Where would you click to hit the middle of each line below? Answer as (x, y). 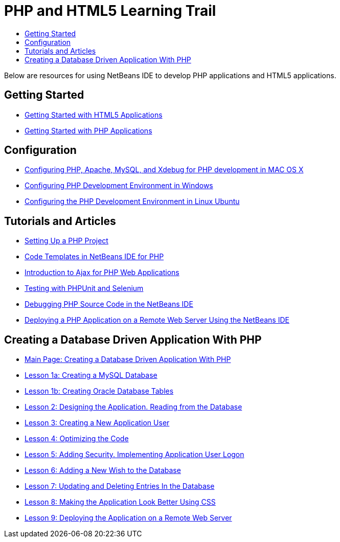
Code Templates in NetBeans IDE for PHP (94, 257)
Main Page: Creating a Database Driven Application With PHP (128, 359)
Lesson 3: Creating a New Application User (97, 423)
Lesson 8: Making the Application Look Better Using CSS (120, 502)
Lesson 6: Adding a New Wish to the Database (103, 470)
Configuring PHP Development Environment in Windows (119, 186)
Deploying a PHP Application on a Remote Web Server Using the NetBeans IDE (157, 320)
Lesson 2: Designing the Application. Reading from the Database (133, 407)
